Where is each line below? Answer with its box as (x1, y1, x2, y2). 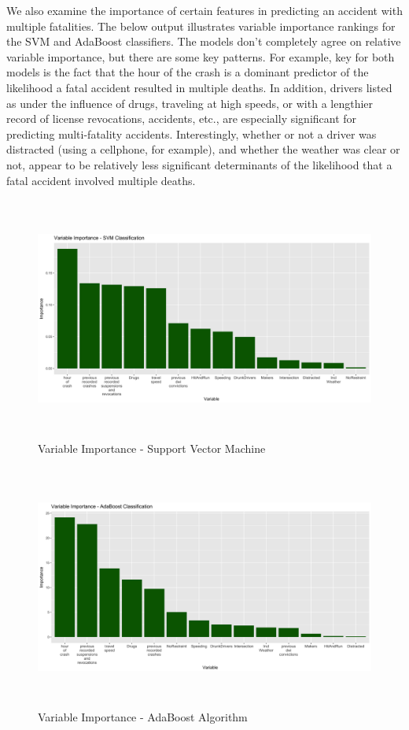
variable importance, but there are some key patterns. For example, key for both (6, 48, 395, 65)
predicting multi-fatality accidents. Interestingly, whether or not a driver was (6, 125, 377, 142)
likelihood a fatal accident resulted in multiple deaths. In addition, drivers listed (6, 79, 392, 95)
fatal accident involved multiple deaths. (6, 172, 196, 188)
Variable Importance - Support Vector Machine (38, 440, 266, 457)
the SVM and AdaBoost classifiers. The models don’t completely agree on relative (6, 33, 401, 50)
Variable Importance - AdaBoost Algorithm (38, 708, 248, 724)
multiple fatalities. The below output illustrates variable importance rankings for (6, 17, 396, 34)
